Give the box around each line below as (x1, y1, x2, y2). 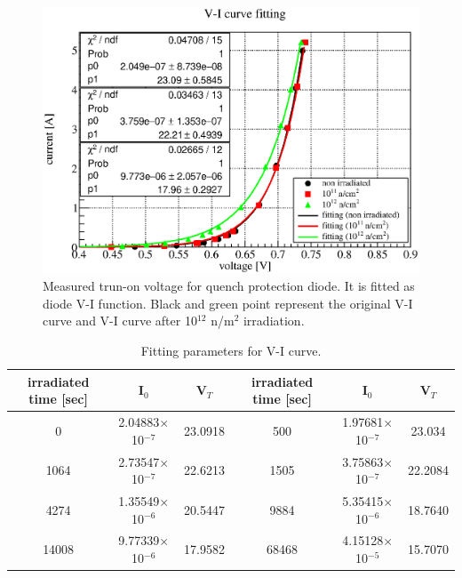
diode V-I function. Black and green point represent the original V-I (43, 293, 413, 312)
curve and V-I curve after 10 (43, 311, 197, 330)
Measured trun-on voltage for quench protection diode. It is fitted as (43, 277, 415, 295)
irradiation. (243, 311, 305, 330)
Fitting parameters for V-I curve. (140, 341, 322, 360)
